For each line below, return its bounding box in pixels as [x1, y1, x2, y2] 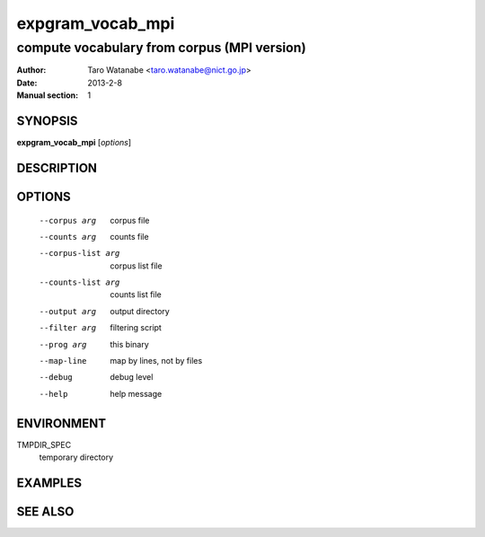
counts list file [110, 289, 162, 300]
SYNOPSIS [16, 113, 78, 128]
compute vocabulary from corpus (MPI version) [16, 40, 307, 56]
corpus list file [110, 260, 163, 271]
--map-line [39, 356, 87, 366]
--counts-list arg [39, 277, 120, 287]
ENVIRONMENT [16, 416, 107, 431]
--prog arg [39, 339, 87, 349]
